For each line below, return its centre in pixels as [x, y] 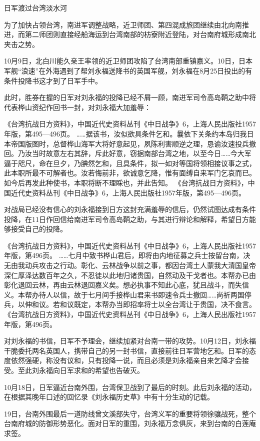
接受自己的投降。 [39, 229]
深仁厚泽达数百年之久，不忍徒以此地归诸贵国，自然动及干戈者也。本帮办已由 [130, 275]
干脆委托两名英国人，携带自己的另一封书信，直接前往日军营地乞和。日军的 [126, 350]
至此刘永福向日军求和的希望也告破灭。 [81, 370]
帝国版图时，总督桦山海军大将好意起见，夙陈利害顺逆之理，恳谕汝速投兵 [130, 143]
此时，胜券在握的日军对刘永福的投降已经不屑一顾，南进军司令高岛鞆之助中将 [130, 97]
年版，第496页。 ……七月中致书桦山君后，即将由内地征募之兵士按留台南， [124, 255]
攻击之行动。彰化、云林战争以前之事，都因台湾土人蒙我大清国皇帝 [147, 265]
